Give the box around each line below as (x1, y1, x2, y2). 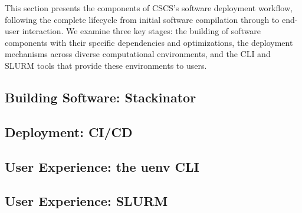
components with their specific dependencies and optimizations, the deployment (5, 36, 293, 48)
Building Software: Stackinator (5, 88, 196, 106)
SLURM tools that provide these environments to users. (5, 59, 207, 71)
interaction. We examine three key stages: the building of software (22, 25, 261, 37)
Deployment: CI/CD (5, 122, 133, 141)
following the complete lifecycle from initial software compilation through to (5, 13, 280, 25)
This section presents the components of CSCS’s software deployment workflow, (5, 2, 293, 14)
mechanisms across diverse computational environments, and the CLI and (5, 48, 271, 60)
